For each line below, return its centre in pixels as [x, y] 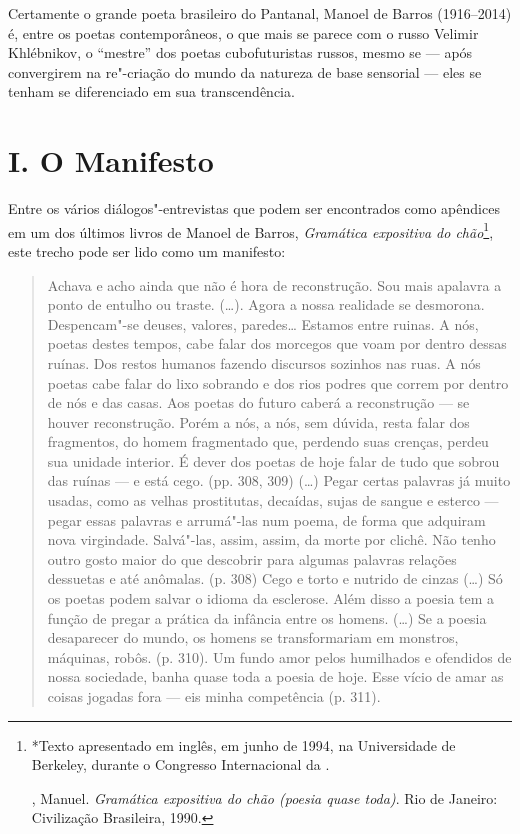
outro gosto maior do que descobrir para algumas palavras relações [252, 558]
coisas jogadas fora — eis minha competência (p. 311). [214, 696]
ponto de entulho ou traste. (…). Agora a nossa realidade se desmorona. [266, 304]
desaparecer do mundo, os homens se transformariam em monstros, [253, 637]
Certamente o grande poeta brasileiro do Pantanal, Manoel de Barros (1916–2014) [260, 13]
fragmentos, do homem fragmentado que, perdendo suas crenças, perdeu [268, 441]
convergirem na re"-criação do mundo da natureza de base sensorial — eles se [245, 71]
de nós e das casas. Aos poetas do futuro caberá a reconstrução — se [258, 402]
